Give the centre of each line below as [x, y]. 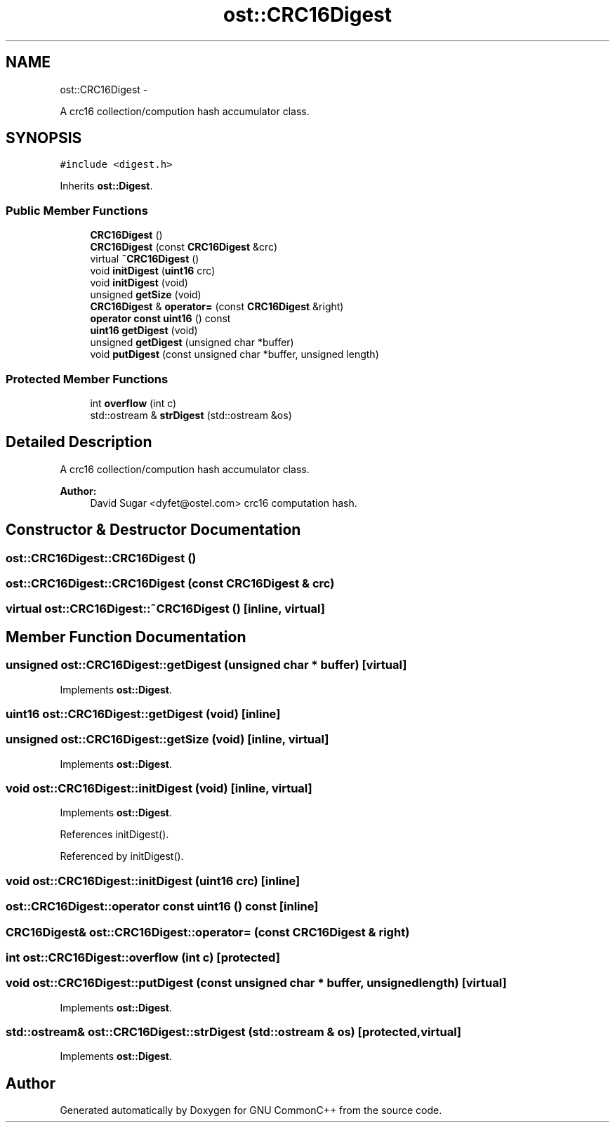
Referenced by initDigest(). [122, 856]
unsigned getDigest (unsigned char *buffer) [192, 343]
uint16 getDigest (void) [144, 331]
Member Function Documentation [126, 637]
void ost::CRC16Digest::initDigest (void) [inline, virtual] [159, 789]
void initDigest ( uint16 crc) [153, 271]
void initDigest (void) [139, 283]
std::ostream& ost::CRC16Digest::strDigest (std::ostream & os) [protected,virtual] [234, 1032]
